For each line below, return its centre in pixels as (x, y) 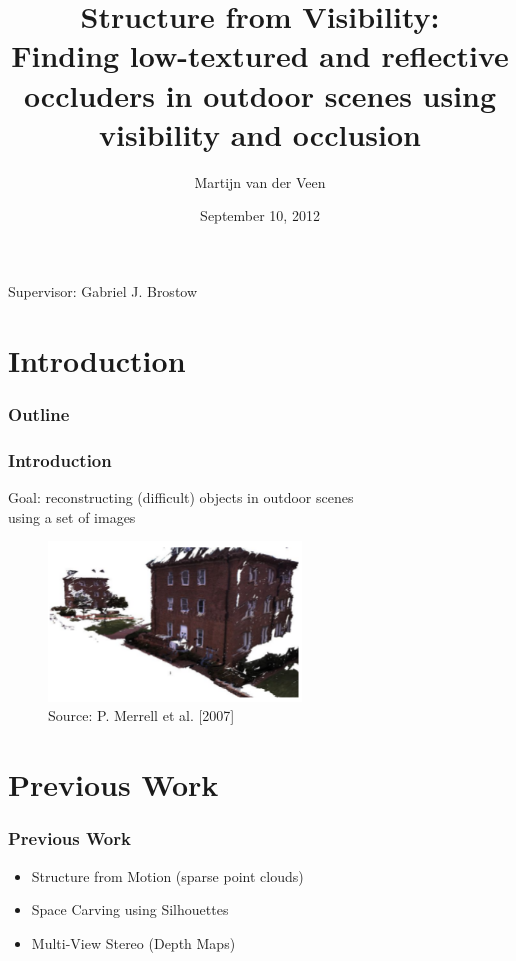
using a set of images (72, 516)
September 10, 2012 (260, 215)
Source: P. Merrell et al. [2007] (141, 715)
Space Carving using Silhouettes (130, 909)
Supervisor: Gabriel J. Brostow (103, 290)
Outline (39, 413)
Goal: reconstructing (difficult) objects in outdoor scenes (181, 496)
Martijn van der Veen (260, 181)
